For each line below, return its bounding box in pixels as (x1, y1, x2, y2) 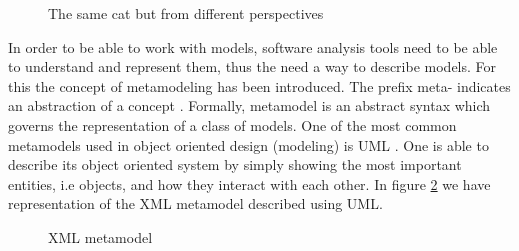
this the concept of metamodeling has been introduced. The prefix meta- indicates (8, 75, 511, 96)
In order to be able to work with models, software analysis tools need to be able (8, 36, 498, 57)
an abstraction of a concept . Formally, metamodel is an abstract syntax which (8, 95, 491, 116)
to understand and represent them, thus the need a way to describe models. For (8, 56, 497, 77)
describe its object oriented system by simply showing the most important (8, 154, 462, 175)
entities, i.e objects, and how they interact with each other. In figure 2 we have (8, 173, 491, 194)
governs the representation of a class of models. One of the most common (8, 114, 457, 135)
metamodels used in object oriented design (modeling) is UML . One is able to (8, 134, 489, 155)
